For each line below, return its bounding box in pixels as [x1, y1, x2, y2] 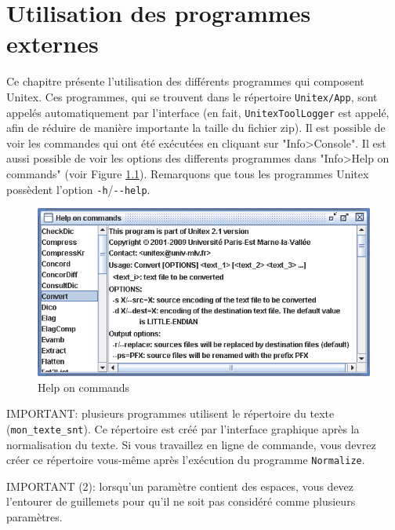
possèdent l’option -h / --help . [6, 181, 150, 197]
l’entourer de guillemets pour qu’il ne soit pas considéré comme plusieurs [6, 493, 356, 510]
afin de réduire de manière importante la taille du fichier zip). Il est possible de [6, 119, 386, 136]
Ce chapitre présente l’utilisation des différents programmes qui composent [6, 73, 364, 90]
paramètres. [6, 509, 63, 525]
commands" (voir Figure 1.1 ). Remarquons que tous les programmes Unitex [6, 166, 369, 181]
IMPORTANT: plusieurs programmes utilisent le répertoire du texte [6, 405, 335, 422]
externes [6, 27, 99, 60]
